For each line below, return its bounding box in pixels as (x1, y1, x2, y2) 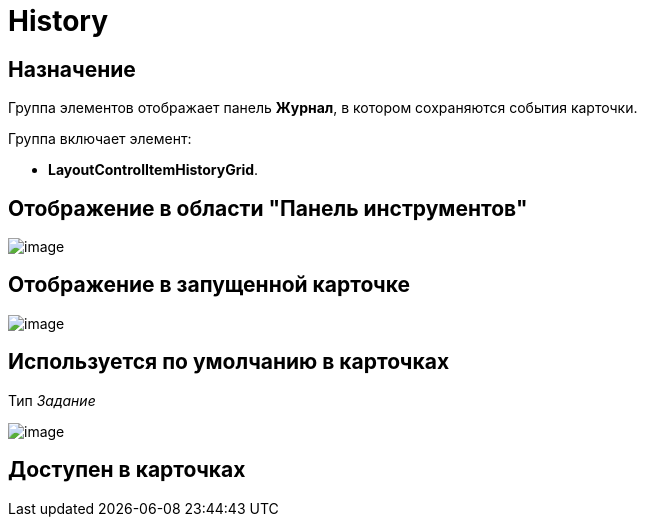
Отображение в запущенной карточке (8, 272, 411, 298)
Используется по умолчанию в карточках (8, 349, 450, 375)
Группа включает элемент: (8, 130, 192, 148)
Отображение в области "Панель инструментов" (8, 195, 528, 221)
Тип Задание (8, 391, 96, 409)
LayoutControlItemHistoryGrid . (48, 161, 259, 179)
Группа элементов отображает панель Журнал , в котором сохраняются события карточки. (8, 99, 638, 117)
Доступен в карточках (8, 457, 246, 483)
